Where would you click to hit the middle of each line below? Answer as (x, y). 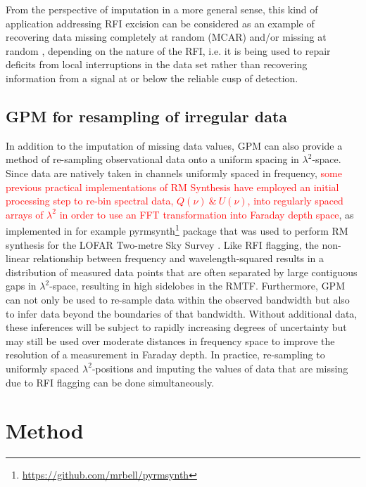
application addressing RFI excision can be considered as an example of (160, 23)
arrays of (25, 214)
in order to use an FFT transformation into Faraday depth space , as (207, 214)
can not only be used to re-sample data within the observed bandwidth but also (178, 299)
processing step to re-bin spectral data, (90, 201)
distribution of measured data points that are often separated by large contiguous (182, 272)
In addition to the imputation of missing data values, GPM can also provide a (174, 145)
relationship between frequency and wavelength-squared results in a (178, 258)
